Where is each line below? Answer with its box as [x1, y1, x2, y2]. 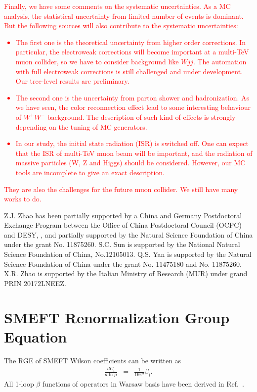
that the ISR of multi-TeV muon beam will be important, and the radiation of [15, 147, 253, 158]
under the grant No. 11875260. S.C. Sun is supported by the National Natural [4, 239, 240, 249]
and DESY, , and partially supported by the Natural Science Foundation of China [4, 229, 253, 240]
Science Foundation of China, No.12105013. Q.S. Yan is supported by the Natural [4, 249, 252, 259]
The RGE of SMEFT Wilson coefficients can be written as [4, 355, 181, 365]
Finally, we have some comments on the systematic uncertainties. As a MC [4, 1, 231, 11]
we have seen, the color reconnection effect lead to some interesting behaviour [15, 102, 251, 112]
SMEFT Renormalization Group [4, 307, 230, 327]
